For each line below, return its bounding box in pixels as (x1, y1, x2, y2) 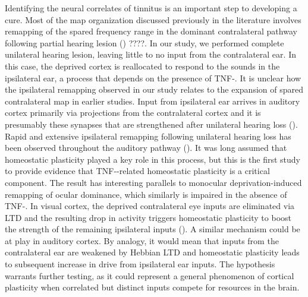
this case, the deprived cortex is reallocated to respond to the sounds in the (5, 59, 280, 72)
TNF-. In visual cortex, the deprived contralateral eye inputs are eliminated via (5, 200, 295, 212)
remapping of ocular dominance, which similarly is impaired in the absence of (5, 188, 287, 200)
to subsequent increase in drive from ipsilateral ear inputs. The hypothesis (5, 258, 275, 270)
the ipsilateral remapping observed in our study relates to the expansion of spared (5, 83, 303, 96)
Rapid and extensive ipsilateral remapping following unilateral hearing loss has (5, 129, 291, 142)
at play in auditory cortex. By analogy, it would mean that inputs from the (5, 234, 279, 247)
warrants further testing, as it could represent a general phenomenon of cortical (5, 269, 294, 282)
